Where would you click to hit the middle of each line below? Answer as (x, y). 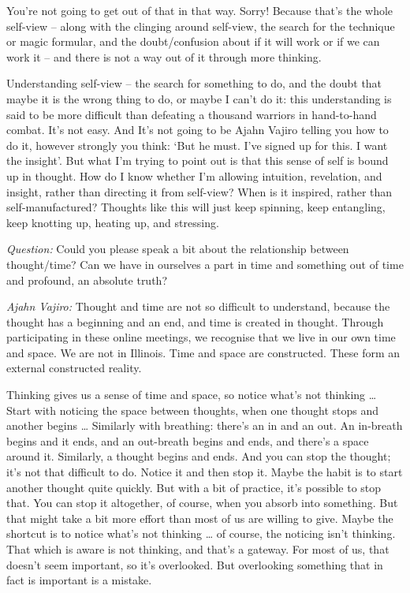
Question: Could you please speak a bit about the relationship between (178, 249)
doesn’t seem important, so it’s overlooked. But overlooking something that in (195, 564)
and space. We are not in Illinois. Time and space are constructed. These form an (203, 352)
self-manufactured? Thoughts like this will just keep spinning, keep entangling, (196, 207)
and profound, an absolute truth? (87, 280)
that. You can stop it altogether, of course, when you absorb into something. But (202, 503)
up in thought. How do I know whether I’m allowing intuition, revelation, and (194, 175)
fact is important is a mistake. (79, 580)
